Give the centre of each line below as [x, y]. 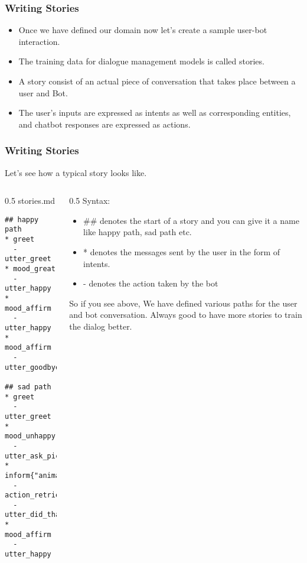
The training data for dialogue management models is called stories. [141, 61]
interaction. [39, 41]
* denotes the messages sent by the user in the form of [182, 251]
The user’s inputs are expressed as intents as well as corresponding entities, [155, 113]
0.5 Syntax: [90, 201]
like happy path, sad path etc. [138, 232]
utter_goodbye [32, 367]
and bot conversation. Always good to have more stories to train [186, 315]
